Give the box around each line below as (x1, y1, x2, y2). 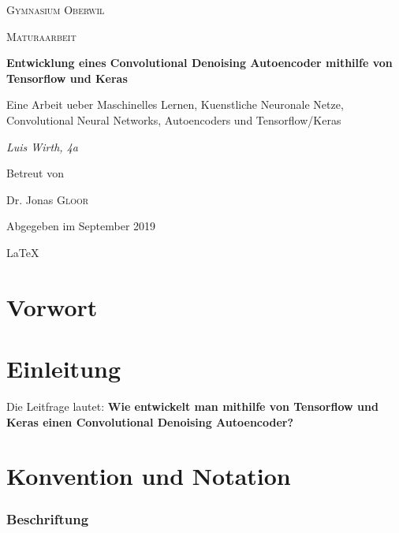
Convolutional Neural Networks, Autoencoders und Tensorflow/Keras (6, 111, 341, 128)
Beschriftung (6, 509, 89, 528)
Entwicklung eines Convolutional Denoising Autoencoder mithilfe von (6, 54, 393, 71)
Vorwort (6, 290, 98, 322)
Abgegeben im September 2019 (6, 218, 156, 234)
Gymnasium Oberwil (6, 2, 105, 17)
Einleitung (6, 352, 121, 385)
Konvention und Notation (6, 460, 291, 492)
